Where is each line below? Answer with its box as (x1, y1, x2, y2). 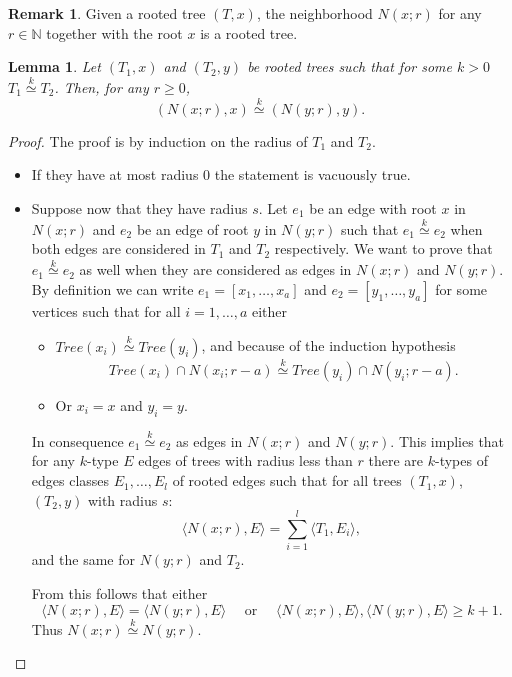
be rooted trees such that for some (247, 56, 452, 77)
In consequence (31, 430, 124, 451)
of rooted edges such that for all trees (172, 470, 402, 491)
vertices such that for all (31, 300, 181, 321)
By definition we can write (31, 278, 194, 299)
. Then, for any (54, 77, 149, 97)
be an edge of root (136, 218, 249, 239)
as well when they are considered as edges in (79, 259, 352, 280)
